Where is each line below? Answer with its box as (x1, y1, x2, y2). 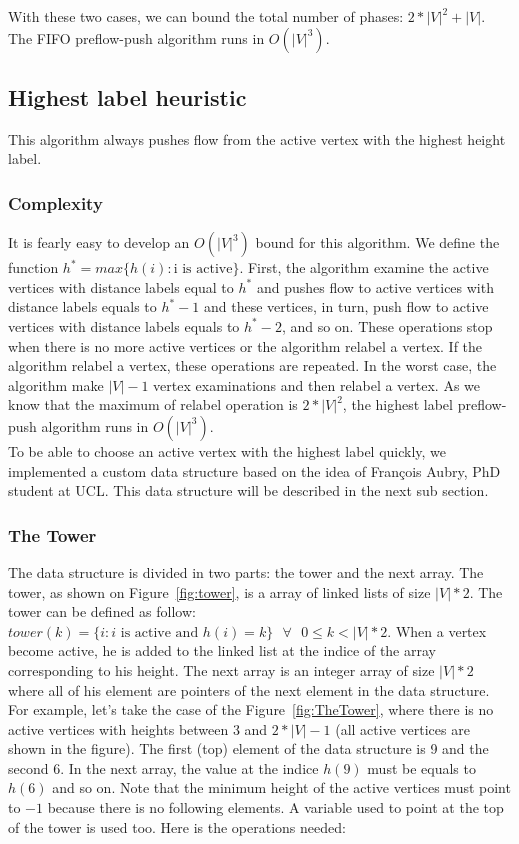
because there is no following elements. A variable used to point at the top (47, 797, 504, 818)
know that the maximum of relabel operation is (8, 394, 298, 415)
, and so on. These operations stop (281, 315, 493, 336)
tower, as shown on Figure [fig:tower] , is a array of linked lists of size (8, 581, 431, 602)
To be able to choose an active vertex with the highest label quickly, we (8, 440, 447, 461)
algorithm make (8, 374, 104, 395)
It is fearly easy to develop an (8, 232, 190, 253)
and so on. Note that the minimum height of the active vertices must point (52, 777, 511, 798)
